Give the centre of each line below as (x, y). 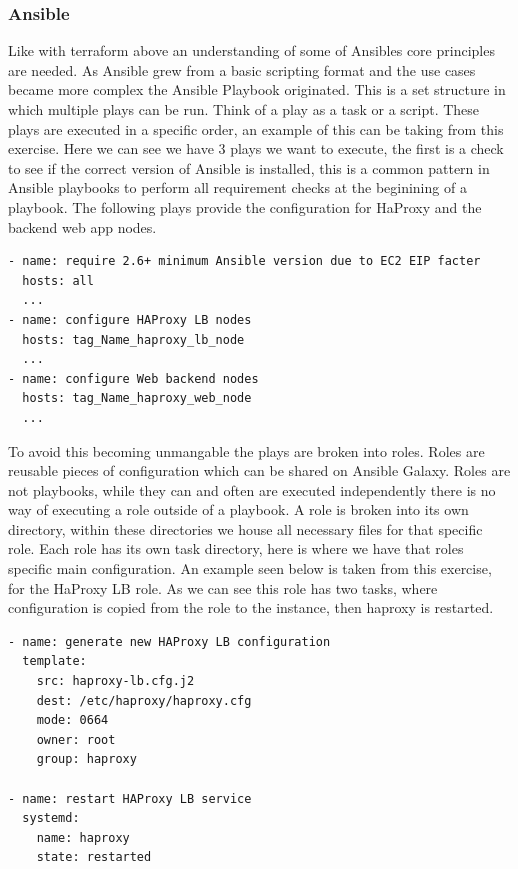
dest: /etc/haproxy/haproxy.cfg (144, 700)
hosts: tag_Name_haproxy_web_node (137, 398)
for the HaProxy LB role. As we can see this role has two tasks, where (223, 587)
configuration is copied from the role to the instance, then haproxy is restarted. (251, 607)
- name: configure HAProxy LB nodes (130, 319)
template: (54, 661)
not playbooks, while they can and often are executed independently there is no (252, 489)
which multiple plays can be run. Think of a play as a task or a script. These (244, 109)
